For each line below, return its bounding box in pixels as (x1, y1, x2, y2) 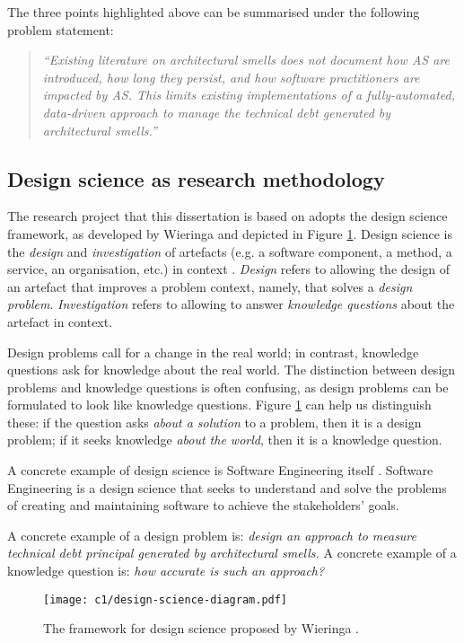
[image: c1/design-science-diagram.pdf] (43, 593, 288, 606)
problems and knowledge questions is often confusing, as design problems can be (7, 377, 449, 396)
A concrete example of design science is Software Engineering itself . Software (7, 461, 433, 480)
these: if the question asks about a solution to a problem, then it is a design (7, 412, 422, 431)
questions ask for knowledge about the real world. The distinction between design (7, 360, 456, 379)
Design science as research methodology (7, 164, 385, 192)
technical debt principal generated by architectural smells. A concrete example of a (7, 543, 457, 562)
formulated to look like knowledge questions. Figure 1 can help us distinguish (7, 395, 432, 414)
